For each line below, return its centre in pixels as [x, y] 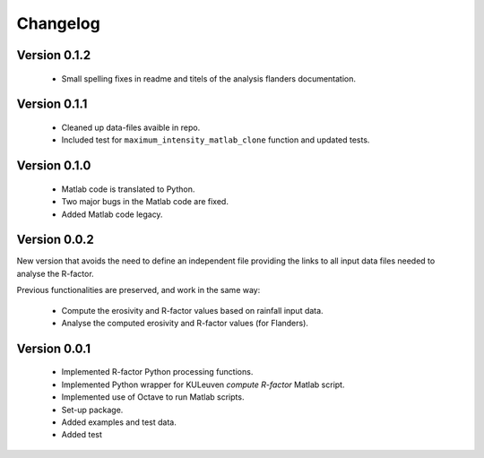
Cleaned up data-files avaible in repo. [131, 127]
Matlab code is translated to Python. [128, 189]
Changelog [58, 23]
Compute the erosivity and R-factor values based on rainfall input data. [192, 310]
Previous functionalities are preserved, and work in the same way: [138, 290]
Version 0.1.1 [52, 104]
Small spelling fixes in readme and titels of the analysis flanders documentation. [209, 78]
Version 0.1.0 [54, 166]
